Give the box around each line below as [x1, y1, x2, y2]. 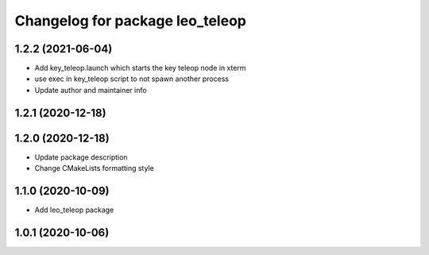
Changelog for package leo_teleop [14, 12, 246, 29]
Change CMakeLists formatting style [34, 164, 154, 173]
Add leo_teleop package [34, 205, 114, 214]
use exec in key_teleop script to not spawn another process [34, 74, 230, 83]
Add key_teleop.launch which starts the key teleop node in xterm [34, 64, 246, 73]
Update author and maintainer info [34, 85, 147, 95]
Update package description [34, 152, 128, 162]
